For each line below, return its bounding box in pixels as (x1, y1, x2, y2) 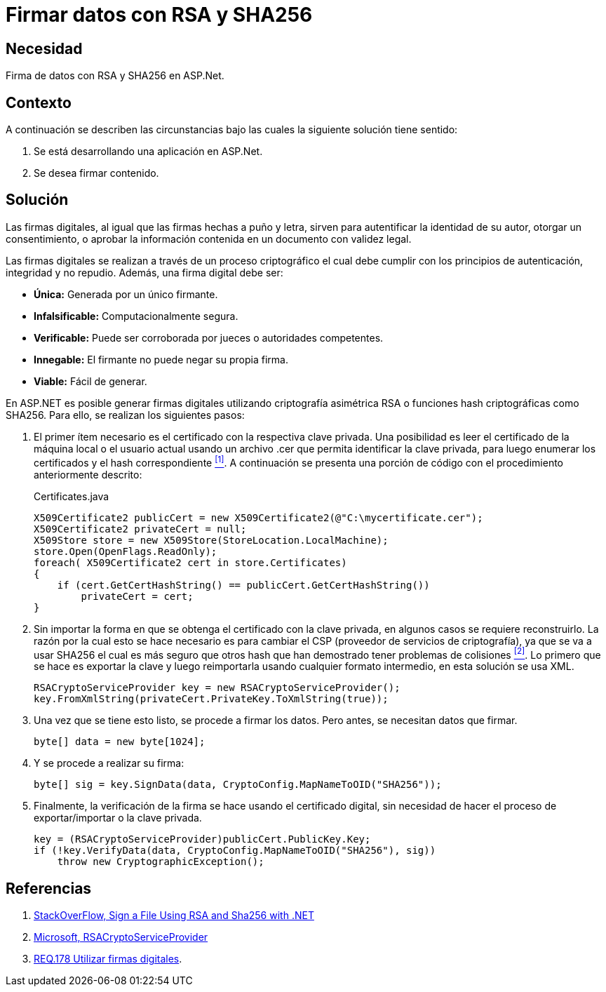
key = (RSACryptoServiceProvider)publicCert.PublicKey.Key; (34, 833, 371, 845)
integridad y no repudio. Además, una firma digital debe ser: (6, 266, 283, 279)
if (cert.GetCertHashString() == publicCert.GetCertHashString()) (57, 579, 430, 591)
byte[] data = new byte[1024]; (34, 736, 206, 748)
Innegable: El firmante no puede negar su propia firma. (34, 353, 288, 366)
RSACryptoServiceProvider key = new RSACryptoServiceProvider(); (34, 682, 400, 694)
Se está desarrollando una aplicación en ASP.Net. (34, 145, 263, 158)
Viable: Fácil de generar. (34, 375, 147, 387)
